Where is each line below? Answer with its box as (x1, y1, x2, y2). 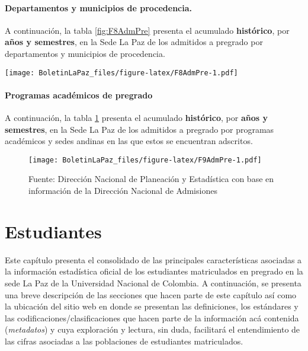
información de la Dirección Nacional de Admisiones (28, 184, 217, 197)
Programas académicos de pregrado (5, 88, 153, 101)
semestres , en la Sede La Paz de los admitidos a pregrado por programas (5, 123, 274, 135)
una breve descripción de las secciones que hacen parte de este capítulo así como (5, 288, 297, 301)
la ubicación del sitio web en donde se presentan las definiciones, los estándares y (5, 300, 299, 312)
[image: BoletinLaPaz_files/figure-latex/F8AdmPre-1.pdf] (5, 68, 238, 77)
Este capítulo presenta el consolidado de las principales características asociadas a (5, 253, 302, 266)
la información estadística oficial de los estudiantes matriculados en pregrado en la (5, 265, 303, 277)
